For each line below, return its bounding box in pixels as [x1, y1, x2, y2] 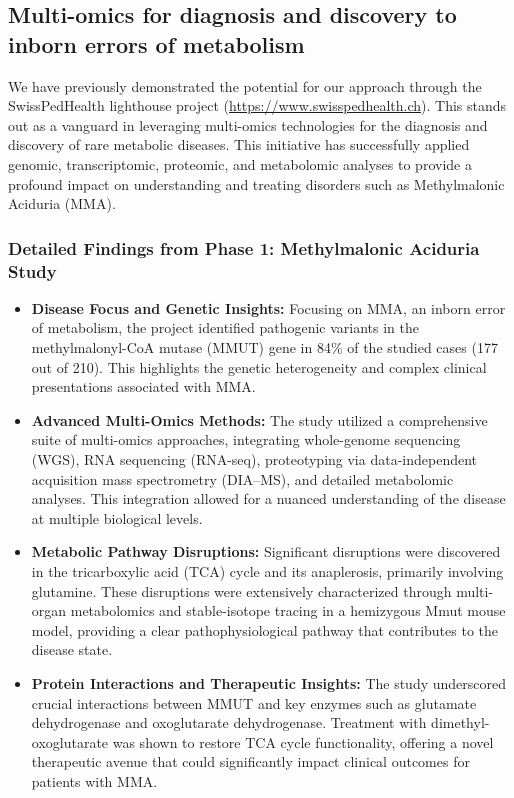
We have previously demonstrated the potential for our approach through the [8, 75, 482, 96]
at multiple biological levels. [31, 507, 203, 528]
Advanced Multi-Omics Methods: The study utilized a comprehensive [31, 409, 488, 430]
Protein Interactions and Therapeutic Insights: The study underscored [31, 672, 507, 693]
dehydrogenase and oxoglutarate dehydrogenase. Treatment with [31, 712, 427, 733]
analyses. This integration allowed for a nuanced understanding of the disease [31, 488, 506, 509]
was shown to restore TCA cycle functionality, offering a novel [112, 731, 494, 752]
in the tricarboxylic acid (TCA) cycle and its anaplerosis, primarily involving [31, 561, 504, 582]
